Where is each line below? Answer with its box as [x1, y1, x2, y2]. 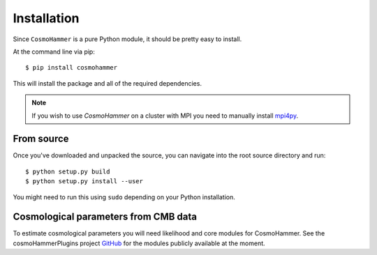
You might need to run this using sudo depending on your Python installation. [13, 192, 235, 201]
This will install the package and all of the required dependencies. [13, 79, 202, 87]
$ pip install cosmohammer [25, 63, 118, 72]
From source [13, 133, 69, 145]
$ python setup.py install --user [25, 178, 143, 185]
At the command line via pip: [13, 47, 96, 56]
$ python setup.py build [25, 167, 110, 176]
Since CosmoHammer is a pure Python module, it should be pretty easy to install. [13, 35, 242, 43]
